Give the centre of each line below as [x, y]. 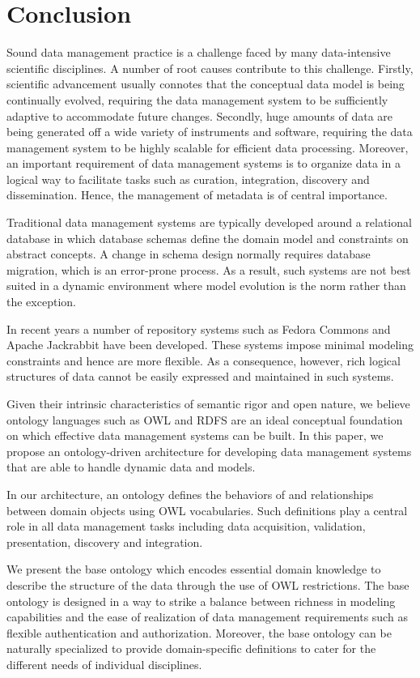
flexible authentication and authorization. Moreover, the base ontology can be [199, 632]
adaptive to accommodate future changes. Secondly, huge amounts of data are [200, 115]
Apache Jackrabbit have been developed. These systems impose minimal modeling [210, 345]
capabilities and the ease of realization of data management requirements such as [207, 617]
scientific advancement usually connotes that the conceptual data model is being [206, 84]
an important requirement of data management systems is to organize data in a [204, 163]
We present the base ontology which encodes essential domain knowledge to [194, 569]
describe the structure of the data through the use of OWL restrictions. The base [208, 584]
